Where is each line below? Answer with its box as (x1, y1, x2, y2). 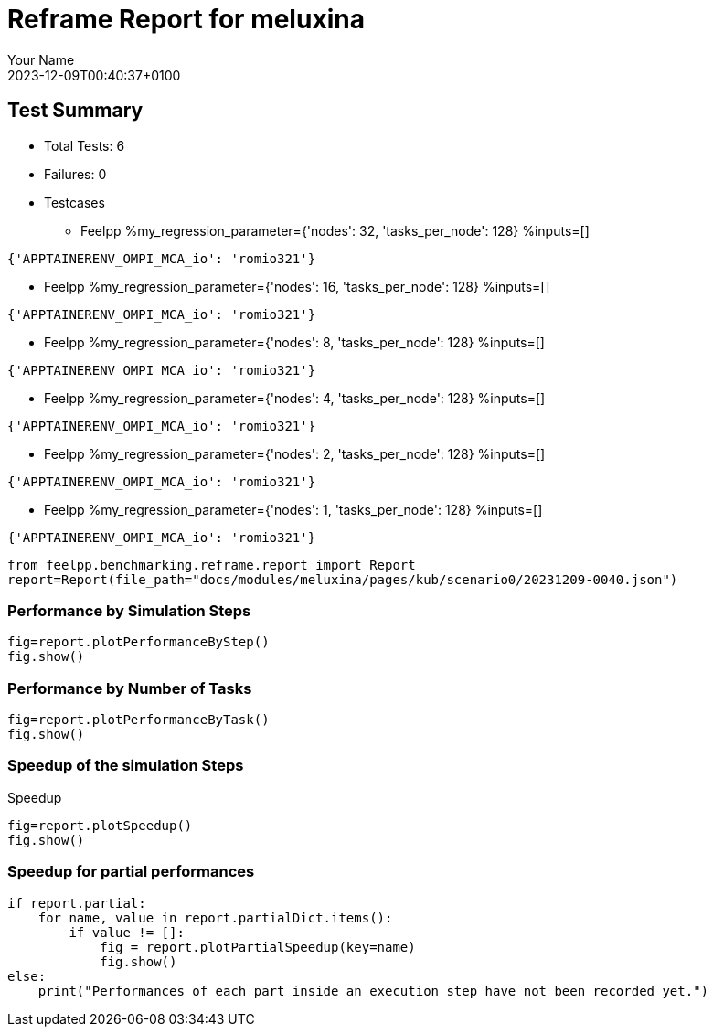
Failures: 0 (44, 165, 107, 182)
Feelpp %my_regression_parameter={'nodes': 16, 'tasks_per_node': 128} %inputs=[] (44, 278, 550, 294)
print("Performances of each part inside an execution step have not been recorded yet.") (37, 983, 709, 998)
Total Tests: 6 (44, 137, 125, 154)
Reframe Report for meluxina (7, 4, 365, 35)
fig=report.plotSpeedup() (7, 817, 193, 833)
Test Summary (7, 99, 144, 123)
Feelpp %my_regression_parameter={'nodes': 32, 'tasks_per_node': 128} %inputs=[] (80, 222, 590, 239)
